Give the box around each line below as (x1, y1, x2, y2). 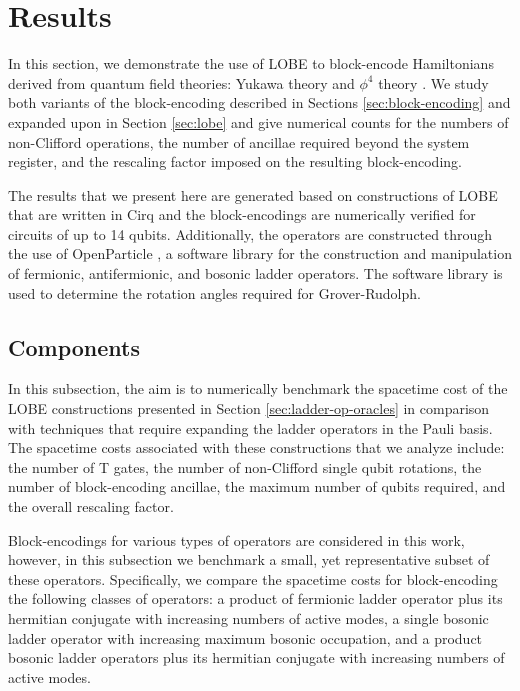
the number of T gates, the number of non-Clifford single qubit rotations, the (8, 456, 482, 477)
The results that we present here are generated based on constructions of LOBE (8, 184, 498, 205)
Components (8, 331, 140, 362)
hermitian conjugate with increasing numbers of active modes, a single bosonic (8, 607, 489, 628)
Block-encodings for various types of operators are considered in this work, (8, 529, 465, 550)
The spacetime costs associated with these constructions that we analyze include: (8, 437, 505, 458)
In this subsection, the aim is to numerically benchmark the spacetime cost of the (8, 378, 508, 399)
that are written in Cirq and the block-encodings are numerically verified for (8, 204, 476, 225)
